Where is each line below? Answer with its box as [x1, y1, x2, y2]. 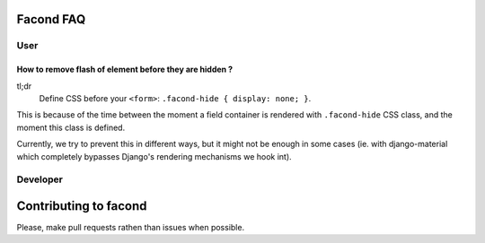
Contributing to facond [16, 198, 147, 213]
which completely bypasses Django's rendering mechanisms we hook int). [16, 151, 292, 161]
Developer [16, 173, 63, 186]
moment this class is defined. [16, 122, 126, 133]
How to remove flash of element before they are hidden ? [16, 64, 234, 75]
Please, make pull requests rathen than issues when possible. [16, 222, 245, 232]
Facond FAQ [16, 12, 86, 27]
